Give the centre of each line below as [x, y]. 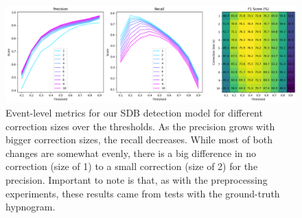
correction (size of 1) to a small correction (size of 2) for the [132, 166]
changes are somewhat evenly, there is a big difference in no [131, 153]
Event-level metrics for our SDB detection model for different [134, 113]
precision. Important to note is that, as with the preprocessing [137, 180]
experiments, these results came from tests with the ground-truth [143, 193]
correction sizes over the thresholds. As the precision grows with [140, 126]
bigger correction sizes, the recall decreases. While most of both [139, 140]
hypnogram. [31, 207]
